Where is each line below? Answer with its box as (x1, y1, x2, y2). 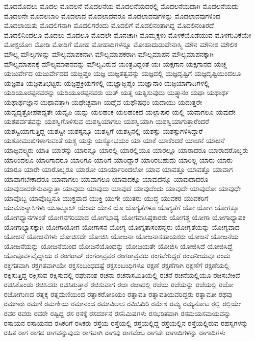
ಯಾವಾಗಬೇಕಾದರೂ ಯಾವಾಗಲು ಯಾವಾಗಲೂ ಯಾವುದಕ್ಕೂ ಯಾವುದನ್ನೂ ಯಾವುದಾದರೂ (4, 173, 208, 184)
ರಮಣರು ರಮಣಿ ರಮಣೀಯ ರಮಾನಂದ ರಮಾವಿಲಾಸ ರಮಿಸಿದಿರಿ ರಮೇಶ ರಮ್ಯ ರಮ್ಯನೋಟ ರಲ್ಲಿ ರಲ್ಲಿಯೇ (4, 298, 241, 309)
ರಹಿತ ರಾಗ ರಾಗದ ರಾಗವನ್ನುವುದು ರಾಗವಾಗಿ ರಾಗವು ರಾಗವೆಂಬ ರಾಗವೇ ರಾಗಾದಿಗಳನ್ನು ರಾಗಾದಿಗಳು (4, 327, 226, 338)
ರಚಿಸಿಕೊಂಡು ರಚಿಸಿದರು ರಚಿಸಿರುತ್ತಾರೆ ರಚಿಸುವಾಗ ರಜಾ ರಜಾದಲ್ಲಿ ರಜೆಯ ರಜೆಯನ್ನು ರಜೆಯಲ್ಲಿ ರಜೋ (4, 279, 234, 290)
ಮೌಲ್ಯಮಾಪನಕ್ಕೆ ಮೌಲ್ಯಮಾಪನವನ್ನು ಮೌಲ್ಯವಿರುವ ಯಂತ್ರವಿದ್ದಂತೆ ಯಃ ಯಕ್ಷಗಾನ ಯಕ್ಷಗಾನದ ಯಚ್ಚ (4, 58, 227, 69)
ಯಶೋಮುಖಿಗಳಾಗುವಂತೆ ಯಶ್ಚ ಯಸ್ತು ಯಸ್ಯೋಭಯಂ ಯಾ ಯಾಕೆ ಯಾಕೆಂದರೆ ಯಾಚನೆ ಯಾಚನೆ (4, 135, 225, 146)
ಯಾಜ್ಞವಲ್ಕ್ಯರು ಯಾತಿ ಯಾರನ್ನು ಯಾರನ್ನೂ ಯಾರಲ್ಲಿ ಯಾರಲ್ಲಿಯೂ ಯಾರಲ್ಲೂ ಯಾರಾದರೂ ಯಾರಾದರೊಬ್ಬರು (4, 145, 249, 155)
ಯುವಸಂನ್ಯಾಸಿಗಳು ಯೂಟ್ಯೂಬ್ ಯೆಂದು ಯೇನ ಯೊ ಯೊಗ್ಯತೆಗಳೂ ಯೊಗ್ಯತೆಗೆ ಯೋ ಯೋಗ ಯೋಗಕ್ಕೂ (4, 202, 239, 213)
